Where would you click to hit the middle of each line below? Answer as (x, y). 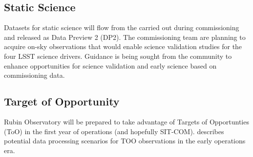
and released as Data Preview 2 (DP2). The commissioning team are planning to (125, 37)
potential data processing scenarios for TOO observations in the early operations (125, 141)
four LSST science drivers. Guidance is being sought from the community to (118, 56)
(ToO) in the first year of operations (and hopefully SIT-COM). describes (114, 131)
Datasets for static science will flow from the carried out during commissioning (122, 27)
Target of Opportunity (62, 101)
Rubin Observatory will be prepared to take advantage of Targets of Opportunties (126, 121)
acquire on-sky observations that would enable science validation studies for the (123, 46)
